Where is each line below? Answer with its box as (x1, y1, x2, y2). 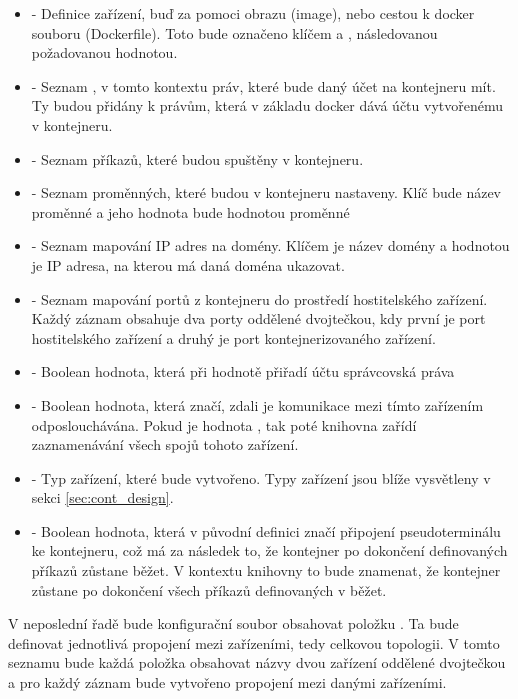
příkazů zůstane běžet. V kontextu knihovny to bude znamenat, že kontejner (31, 560, 501, 581)
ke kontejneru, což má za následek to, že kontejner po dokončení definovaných (31, 540, 508, 561)
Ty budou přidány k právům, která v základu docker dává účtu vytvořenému (31, 95, 503, 116)
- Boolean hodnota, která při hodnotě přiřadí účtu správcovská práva (31, 361, 455, 382)
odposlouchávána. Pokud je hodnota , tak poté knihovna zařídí (31, 414, 417, 435)
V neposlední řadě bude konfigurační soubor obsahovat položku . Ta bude (8, 613, 459, 634)
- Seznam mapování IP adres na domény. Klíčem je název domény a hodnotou (31, 235, 510, 256)
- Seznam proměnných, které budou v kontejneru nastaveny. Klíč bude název (31, 182, 502, 203)
